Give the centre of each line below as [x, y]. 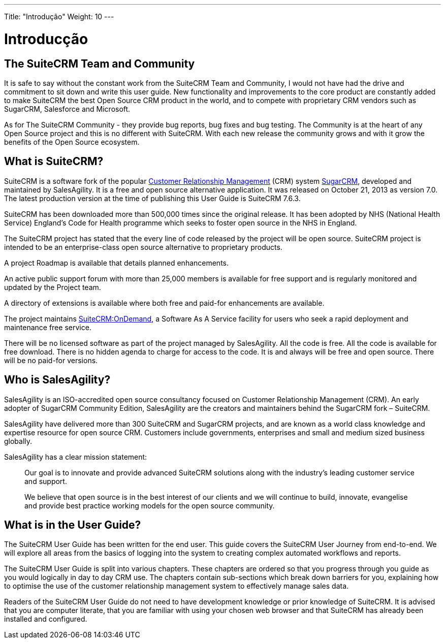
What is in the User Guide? [73, 525]
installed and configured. [46, 619]
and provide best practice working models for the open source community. [150, 505]
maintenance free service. [48, 327]
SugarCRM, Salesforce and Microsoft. [67, 109]
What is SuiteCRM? [54, 162]
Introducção [46, 39]
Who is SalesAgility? [57, 380]
